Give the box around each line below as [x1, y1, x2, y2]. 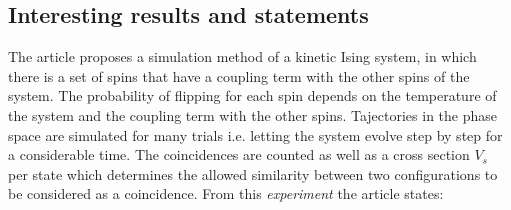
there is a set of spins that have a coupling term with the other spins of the [8, 65, 470, 86]
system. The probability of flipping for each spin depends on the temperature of [8, 85, 497, 106]
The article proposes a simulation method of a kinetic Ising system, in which [8, 46, 477, 67]
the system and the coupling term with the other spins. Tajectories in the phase [8, 104, 498, 125]
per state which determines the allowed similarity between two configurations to [8, 163, 498, 184]
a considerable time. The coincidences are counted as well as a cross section [8, 144, 470, 165]
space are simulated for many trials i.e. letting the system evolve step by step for [8, 124, 503, 145]
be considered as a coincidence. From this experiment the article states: [8, 183, 444, 204]
